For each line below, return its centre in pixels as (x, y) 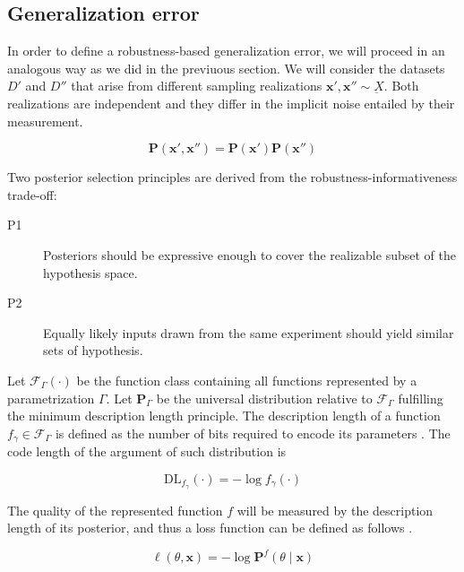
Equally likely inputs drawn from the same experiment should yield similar (249, 332)
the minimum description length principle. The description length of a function (224, 416)
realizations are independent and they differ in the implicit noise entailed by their (231, 103)
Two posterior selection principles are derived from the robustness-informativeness (232, 177)
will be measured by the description (335, 510)
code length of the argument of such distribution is (147, 451)
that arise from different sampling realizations (197, 86)
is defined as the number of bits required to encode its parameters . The (253, 433)
